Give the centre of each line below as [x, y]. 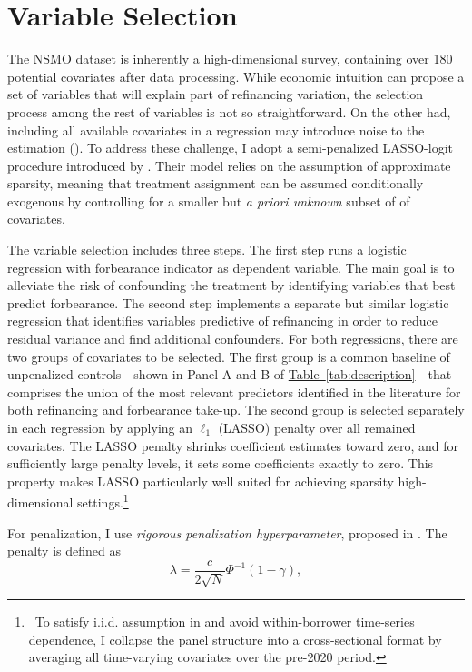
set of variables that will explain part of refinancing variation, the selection [216, 94]
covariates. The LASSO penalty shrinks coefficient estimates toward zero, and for [233, 445]
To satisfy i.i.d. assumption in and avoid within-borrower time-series [225, 622]
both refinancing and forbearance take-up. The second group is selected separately [236, 410]
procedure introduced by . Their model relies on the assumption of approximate [229, 165]
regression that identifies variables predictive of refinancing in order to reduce [222, 321]
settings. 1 [103, 501]
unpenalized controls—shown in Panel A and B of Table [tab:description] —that [230, 374]
